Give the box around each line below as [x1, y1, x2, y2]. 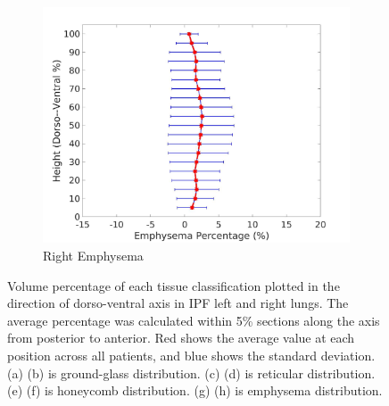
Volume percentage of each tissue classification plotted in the [7, 276, 340, 294]
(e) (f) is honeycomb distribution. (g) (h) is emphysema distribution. [7, 381, 383, 400]
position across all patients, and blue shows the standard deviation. [7, 345, 376, 364]
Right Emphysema [43, 245, 144, 264]
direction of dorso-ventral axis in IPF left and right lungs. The [7, 294, 349, 312]
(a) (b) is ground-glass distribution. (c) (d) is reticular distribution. [7, 363, 376, 382]
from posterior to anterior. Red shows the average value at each [7, 328, 355, 347]
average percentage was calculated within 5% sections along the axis [7, 311, 380, 329]
